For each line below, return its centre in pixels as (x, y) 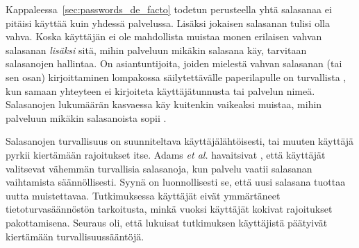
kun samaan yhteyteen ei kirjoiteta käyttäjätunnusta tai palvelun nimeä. (160, 90)
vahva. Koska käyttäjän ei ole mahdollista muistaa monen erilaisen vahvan (164, 36)
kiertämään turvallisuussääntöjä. (75, 236)
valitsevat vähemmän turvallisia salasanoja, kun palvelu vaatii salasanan (159, 168)
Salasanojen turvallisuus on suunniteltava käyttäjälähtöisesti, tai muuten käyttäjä (180, 141)
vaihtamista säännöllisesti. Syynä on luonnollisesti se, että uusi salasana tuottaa (176, 182)
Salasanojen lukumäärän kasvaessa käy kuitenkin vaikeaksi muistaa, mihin (164, 104)
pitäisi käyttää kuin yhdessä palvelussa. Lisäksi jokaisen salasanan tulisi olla (168, 23)
